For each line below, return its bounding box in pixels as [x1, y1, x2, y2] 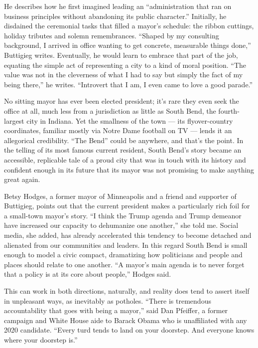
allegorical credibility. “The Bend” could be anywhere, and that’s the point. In [4, 135, 244, 145]
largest [4, 115, 24, 126]
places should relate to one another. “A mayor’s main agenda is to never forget [4, 259, 245, 269]
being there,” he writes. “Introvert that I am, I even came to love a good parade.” [4, 79, 253, 89]
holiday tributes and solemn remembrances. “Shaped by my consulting [4, 30, 219, 40]
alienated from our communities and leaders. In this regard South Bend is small [4, 239, 248, 250]
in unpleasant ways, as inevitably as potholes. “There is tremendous [4, 295, 211, 306]
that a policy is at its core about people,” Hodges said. [4, 269, 171, 279]
